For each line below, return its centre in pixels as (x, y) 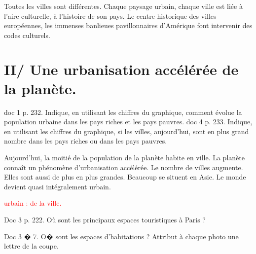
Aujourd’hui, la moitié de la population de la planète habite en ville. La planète (124, 158)
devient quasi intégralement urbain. (57, 186)
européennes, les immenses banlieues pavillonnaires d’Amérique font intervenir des (128, 25)
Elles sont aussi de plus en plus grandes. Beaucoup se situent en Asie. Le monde (125, 177)
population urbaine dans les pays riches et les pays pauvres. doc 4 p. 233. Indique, (128, 122)
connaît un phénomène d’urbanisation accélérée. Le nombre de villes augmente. (124, 167)
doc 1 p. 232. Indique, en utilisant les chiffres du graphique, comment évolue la (123, 112)
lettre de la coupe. (31, 246)
